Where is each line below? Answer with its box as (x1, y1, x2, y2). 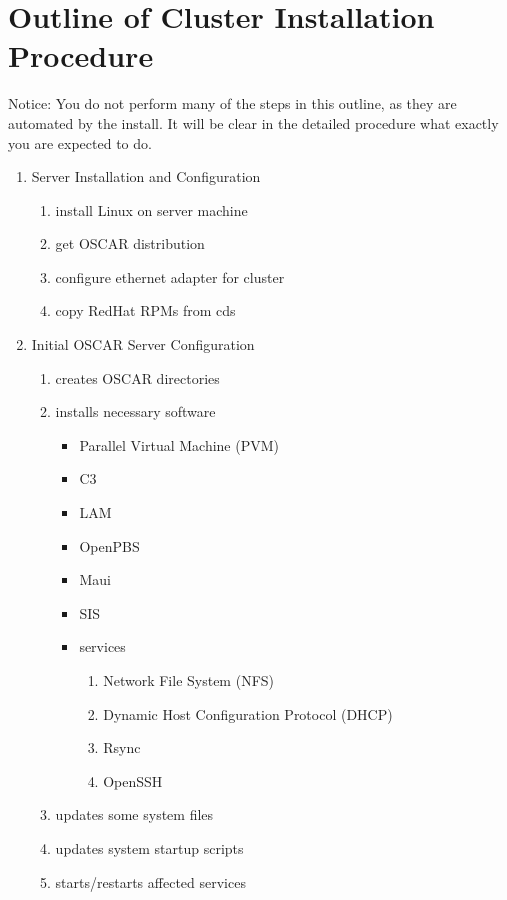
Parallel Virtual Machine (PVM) (79, 434, 280, 455)
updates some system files (55, 804, 214, 825)
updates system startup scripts (55, 837, 244, 858)
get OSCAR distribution (55, 233, 205, 254)
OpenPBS (79, 535, 140, 556)
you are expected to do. (8, 132, 152, 153)
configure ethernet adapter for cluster (55, 266, 285, 287)
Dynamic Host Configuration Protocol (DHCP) (103, 703, 393, 724)
